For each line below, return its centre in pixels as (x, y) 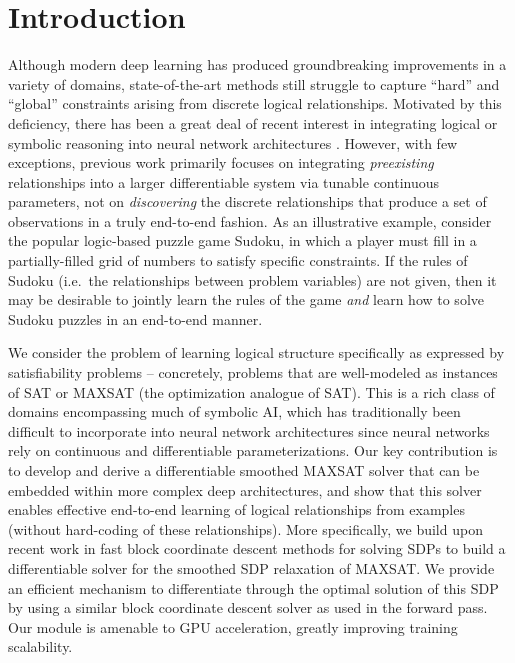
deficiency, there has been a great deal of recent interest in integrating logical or (253, 122)
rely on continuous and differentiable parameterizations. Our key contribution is (253, 450)
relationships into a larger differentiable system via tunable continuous (224, 181)
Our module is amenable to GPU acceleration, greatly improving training (233, 626)
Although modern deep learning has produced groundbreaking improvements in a (257, 64)
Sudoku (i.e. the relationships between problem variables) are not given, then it (252, 279)
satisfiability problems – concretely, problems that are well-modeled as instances (253, 372)
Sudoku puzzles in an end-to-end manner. (135, 318)
